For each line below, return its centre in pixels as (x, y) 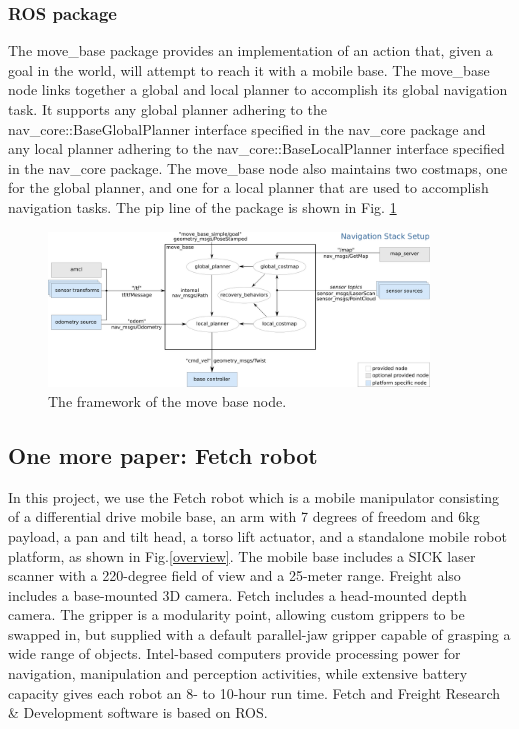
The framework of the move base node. (167, 400)
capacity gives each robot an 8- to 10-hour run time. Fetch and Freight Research (254, 692)
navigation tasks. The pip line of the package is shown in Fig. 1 (202, 206)
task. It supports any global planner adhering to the (167, 109)
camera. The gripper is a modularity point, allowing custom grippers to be (236, 614)
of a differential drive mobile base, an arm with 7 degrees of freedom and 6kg (244, 516)
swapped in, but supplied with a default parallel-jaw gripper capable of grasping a (259, 633)
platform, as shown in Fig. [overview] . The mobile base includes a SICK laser (242, 555)
